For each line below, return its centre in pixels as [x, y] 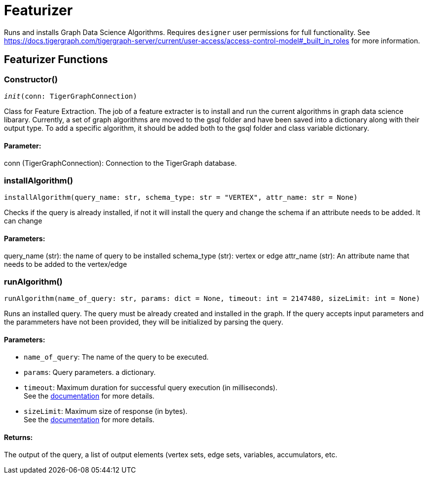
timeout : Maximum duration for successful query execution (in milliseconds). [151, 388]
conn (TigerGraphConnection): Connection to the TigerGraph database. [120, 163]
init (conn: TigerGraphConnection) [71, 96]
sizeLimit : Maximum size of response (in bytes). [106, 411]
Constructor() [31, 79]
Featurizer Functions [56, 60]
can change [23, 221]
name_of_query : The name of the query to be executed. [116, 357]
